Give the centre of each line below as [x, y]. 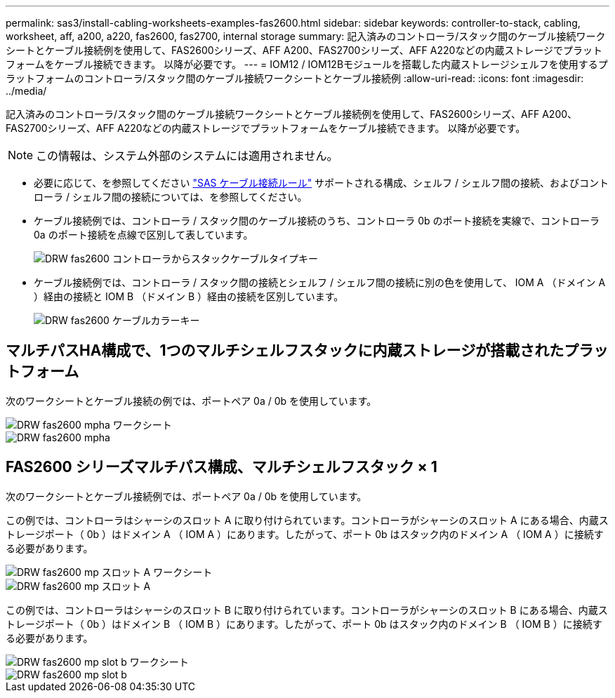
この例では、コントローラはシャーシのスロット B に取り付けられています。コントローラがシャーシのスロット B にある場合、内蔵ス [307, 610]
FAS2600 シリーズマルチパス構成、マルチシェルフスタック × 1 [221, 467]
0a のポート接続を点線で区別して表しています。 [144, 235]
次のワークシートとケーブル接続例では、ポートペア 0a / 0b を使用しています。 [186, 496]
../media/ [26, 91]
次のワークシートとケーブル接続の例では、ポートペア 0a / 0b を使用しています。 [191, 401]
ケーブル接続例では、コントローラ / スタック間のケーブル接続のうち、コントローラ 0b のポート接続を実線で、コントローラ [317, 221]
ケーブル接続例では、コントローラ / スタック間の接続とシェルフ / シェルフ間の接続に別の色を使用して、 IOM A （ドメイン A [320, 282]
